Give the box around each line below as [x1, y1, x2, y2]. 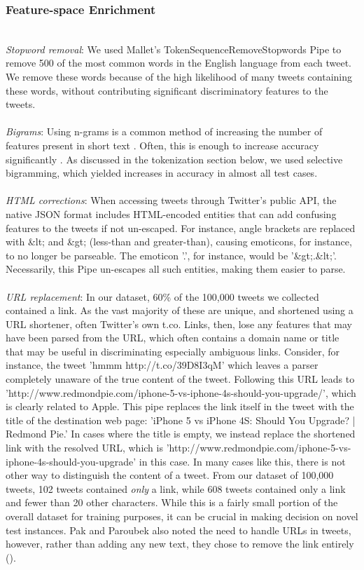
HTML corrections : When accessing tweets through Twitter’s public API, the [6, 193, 337, 208]
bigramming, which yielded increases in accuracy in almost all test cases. [6, 165, 318, 180]
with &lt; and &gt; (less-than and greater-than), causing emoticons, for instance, [6, 234, 352, 249]
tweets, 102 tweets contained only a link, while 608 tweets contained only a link [6, 481, 346, 496]
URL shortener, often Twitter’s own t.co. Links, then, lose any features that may [6, 316, 352, 331]
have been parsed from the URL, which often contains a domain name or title [6, 330, 339, 345]
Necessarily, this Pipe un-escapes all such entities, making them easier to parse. [6, 262, 346, 276]
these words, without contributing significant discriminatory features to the [6, 83, 328, 97]
